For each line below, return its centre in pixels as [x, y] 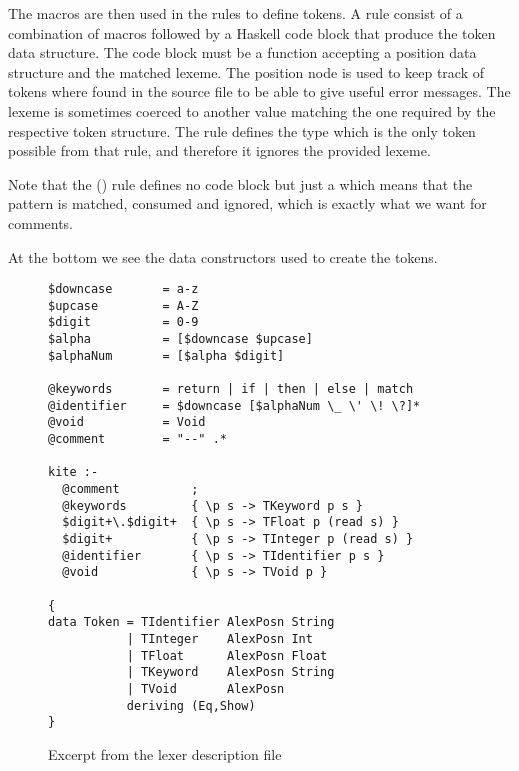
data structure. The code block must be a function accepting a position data [242, 52]
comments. [41, 222]
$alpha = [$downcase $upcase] [180, 339]
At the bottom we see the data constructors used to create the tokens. [223, 256]
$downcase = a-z [123, 289]
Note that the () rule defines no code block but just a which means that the [240, 183]
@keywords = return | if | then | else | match [231, 389]
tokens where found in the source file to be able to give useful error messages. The [259, 91]
